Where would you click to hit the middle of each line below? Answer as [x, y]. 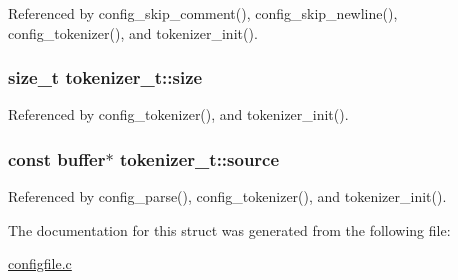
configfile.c [40, 263]
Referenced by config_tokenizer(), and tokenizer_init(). [178, 114]
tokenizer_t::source [199, 158]
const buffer [57, 158]
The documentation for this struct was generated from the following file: [229, 229]
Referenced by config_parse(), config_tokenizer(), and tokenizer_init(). [227, 196]
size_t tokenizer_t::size [105, 77]
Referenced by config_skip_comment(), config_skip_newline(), [203, 13]
